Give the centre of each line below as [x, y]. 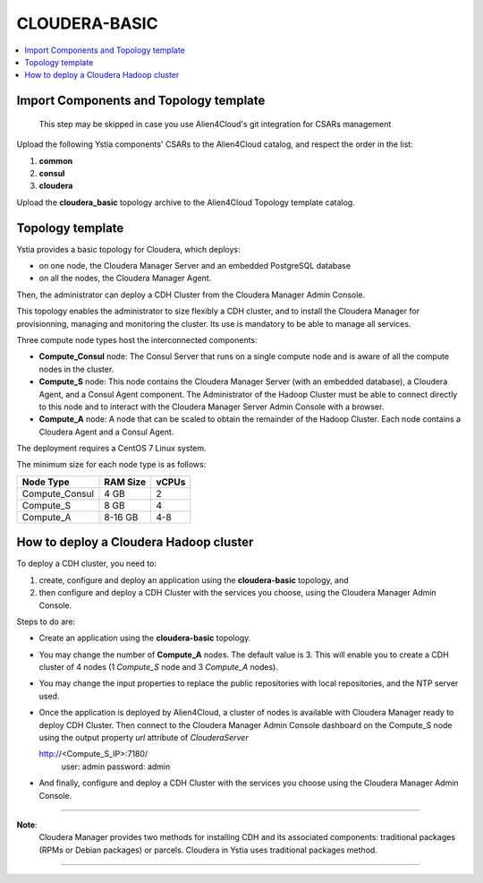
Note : [27, 825]
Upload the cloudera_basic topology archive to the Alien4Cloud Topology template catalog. [186, 202]
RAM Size [125, 482]
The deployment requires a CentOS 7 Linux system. [111, 449]
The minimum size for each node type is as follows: [111, 465]
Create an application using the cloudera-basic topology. [145, 638]
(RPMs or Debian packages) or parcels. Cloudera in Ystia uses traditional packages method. [208, 850]
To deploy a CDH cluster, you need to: [86, 563]
